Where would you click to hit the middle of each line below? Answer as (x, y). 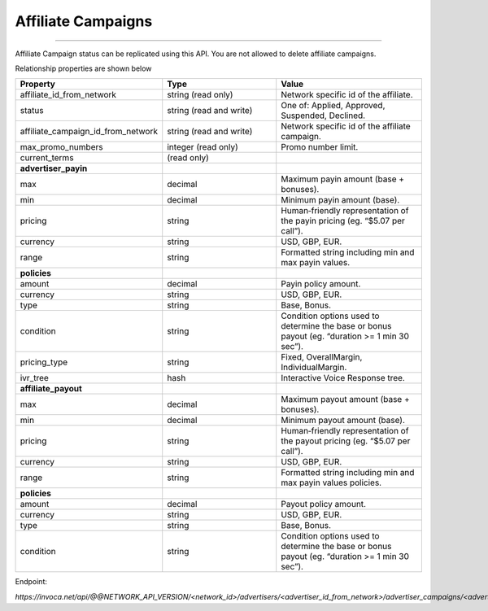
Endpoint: (31, 582)
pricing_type (44, 362)
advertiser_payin (54, 168)
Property (38, 84)
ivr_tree (34, 378)
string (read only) (200, 95)
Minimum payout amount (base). (343, 421)
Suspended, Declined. (323, 116)
